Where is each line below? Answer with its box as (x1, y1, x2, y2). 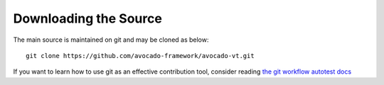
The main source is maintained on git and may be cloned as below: (13, 35, 209, 44)
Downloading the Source (13, 11, 163, 26)
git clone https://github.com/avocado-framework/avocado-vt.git (26, 52, 255, 59)
